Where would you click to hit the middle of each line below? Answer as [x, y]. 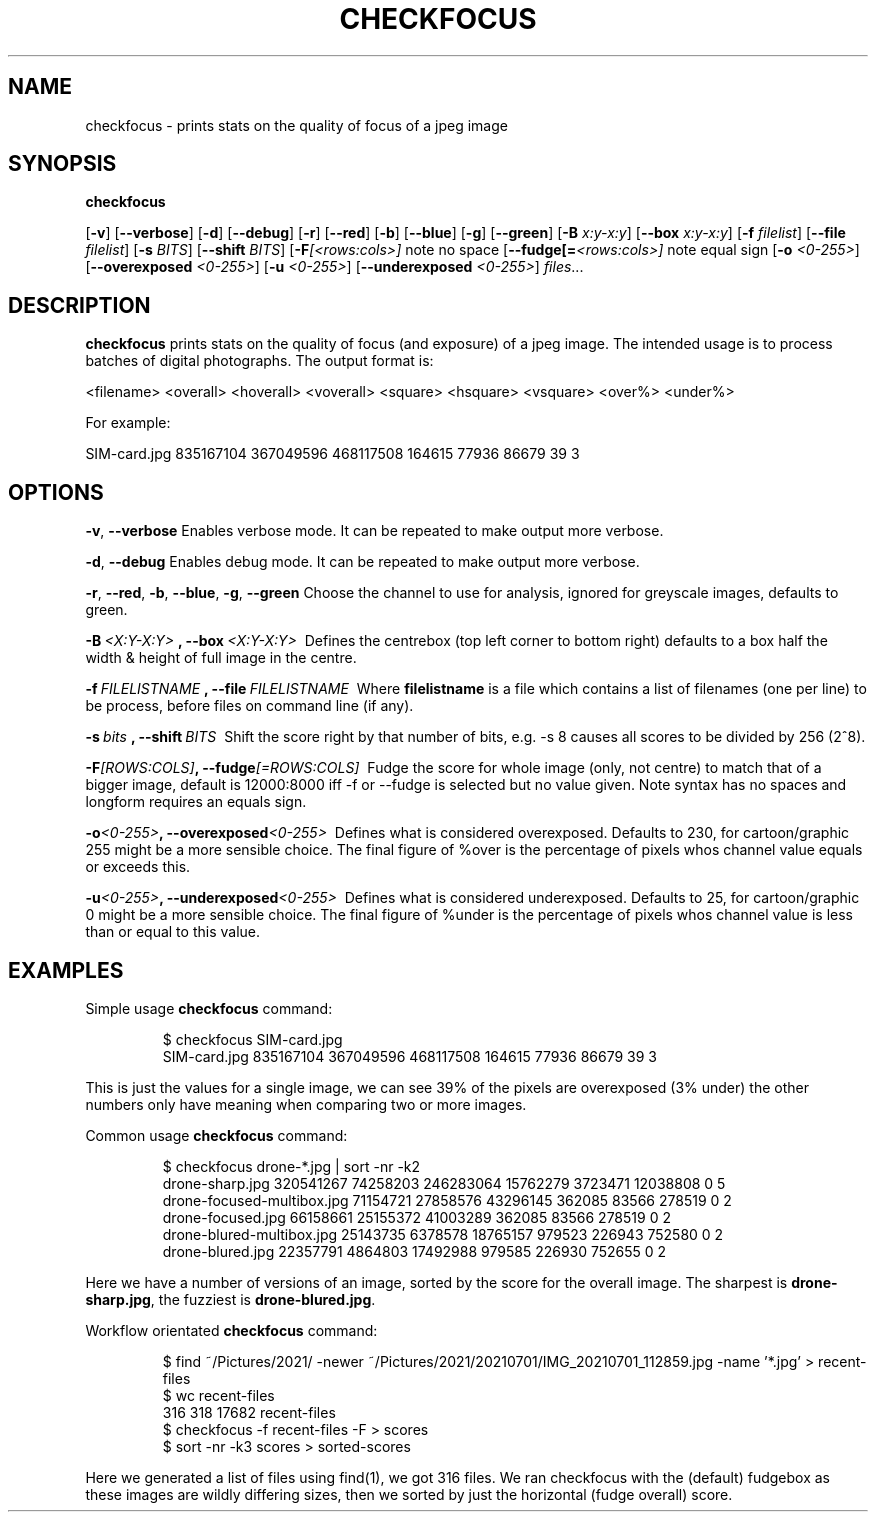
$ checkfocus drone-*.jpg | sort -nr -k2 [291, 1166]
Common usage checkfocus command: [216, 1135]
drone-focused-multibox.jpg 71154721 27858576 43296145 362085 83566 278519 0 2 [447, 1200]
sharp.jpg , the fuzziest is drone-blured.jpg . [230, 1299]
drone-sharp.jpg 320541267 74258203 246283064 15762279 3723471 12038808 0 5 [444, 1183]
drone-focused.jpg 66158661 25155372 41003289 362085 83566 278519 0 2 [416, 1217]
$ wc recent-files [218, 1395]
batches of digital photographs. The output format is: [259, 361]
